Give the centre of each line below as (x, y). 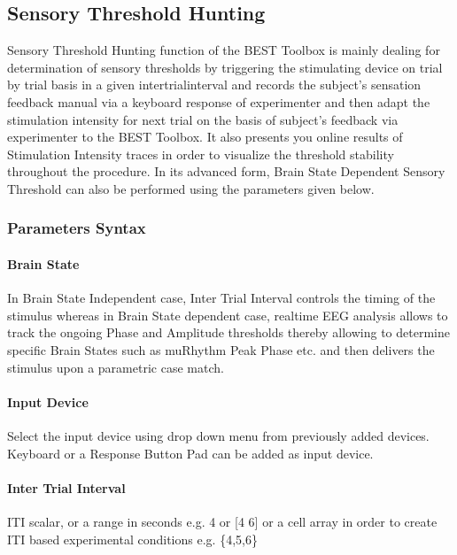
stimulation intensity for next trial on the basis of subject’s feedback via (203, 119)
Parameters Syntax (77, 228)
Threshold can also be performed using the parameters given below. (191, 188)
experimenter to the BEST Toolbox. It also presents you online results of (205, 137)
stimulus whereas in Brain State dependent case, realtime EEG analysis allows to (228, 315)
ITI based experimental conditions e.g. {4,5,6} (132, 539)
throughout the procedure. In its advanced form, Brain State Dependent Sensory (226, 171)
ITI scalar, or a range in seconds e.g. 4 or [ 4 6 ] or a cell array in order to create (222, 521)
